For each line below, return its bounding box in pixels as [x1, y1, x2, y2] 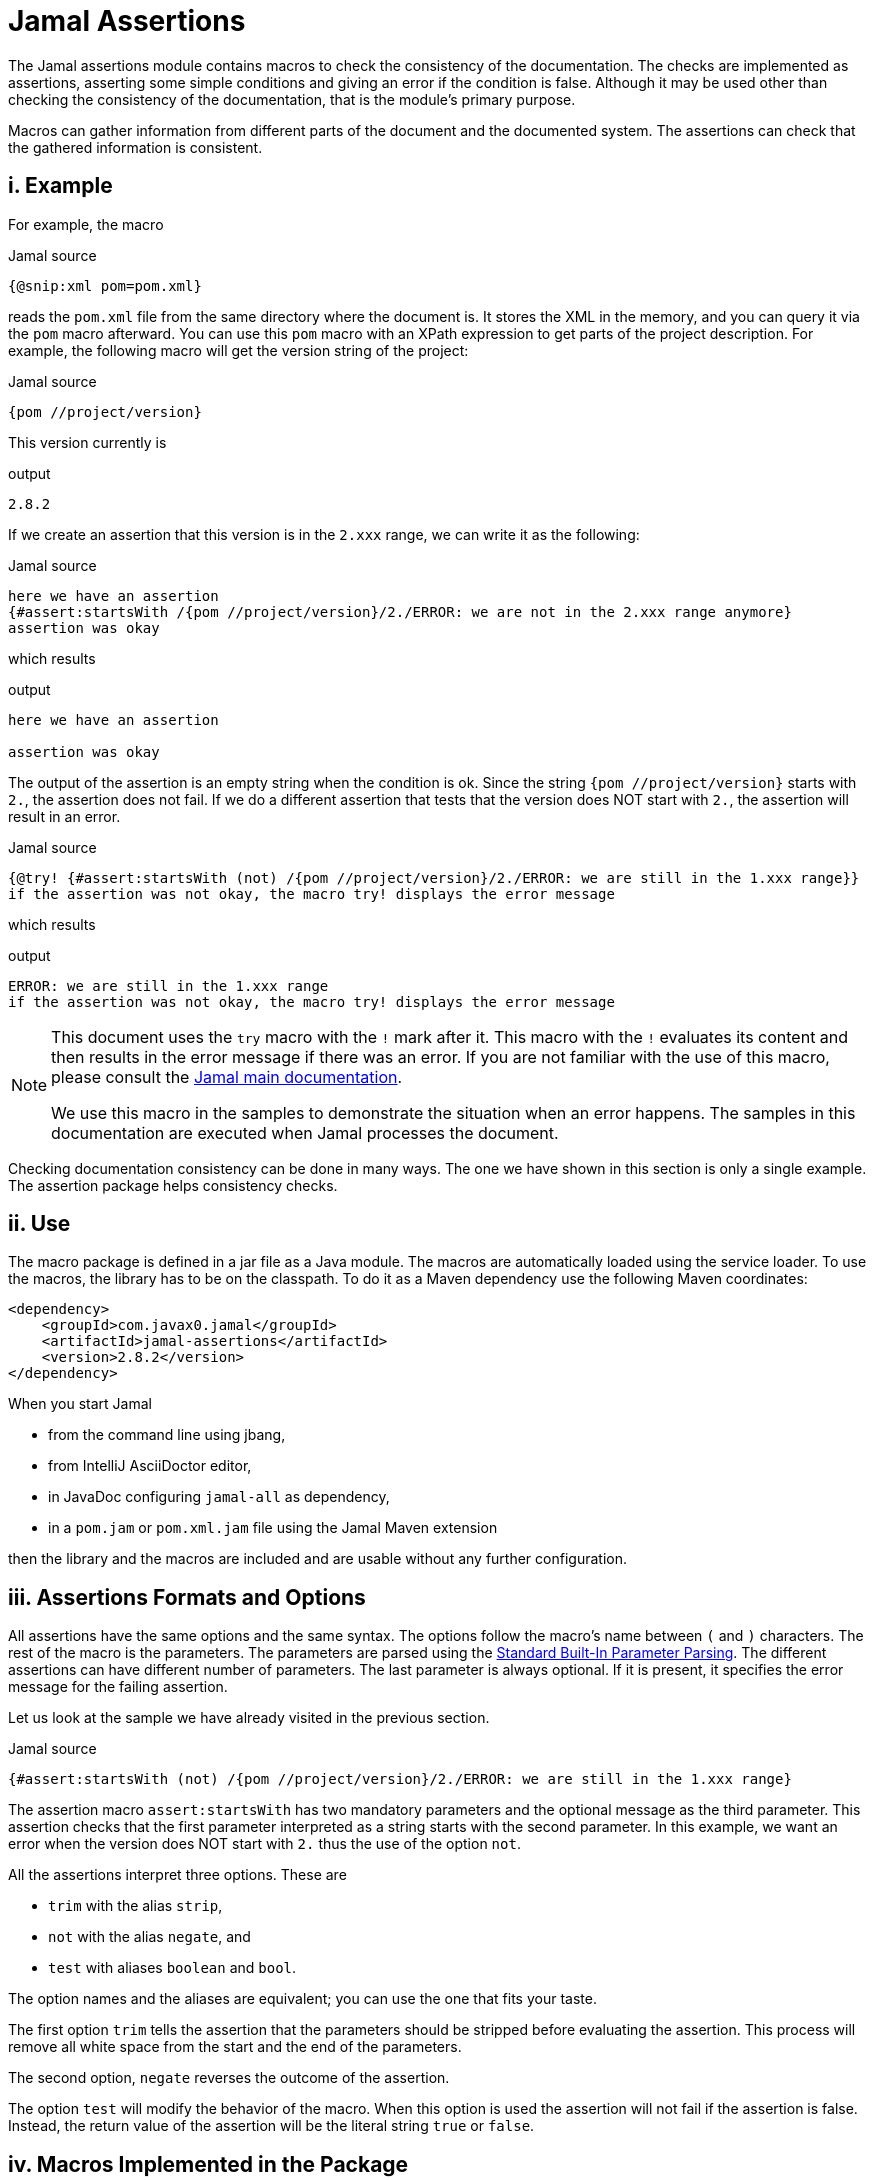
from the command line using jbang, [48, 1426, 286, 1444]
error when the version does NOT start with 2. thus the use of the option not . [8, 1835, 521, 1853]
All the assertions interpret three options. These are [8, 1866, 347, 1884]
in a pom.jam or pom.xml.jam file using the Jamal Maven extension [48, 1519, 498, 1537]
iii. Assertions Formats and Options [8, 1584, 366, 1610]
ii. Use [8, 1211, 71, 1237]
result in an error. [8, 807, 121, 825]
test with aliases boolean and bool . [48, 1959, 297, 1977]
